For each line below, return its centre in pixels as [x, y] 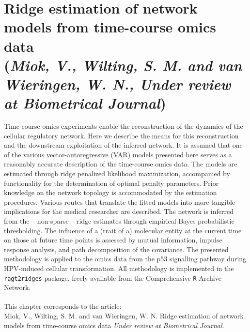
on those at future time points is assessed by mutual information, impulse [113, 240]
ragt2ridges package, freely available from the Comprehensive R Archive [113, 278]
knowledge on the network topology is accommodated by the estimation [110, 192]
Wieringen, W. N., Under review [117, 84]
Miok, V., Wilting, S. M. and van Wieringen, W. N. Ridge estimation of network [124, 316]
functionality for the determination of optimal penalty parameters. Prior [111, 183]
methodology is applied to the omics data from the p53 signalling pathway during [125, 259]
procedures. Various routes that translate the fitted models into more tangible [120, 202]
